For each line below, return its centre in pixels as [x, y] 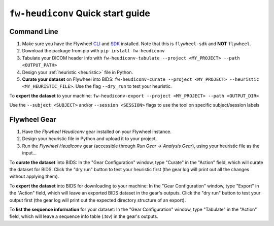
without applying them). [34, 176]
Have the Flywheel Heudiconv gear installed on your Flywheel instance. [97, 132]
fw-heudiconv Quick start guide [80, 13]
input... [29, 153]
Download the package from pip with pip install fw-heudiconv [93, 51]
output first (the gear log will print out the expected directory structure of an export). [98, 200]
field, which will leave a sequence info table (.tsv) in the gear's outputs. [84, 216]
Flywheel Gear [33, 120]
